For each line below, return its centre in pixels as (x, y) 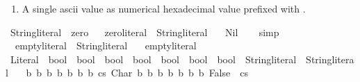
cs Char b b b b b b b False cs (173, 73)
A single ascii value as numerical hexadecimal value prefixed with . (164, 8)
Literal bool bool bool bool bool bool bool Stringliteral (153, 59)
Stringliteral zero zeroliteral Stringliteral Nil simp (145, 32)
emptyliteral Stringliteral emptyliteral (106, 46)
